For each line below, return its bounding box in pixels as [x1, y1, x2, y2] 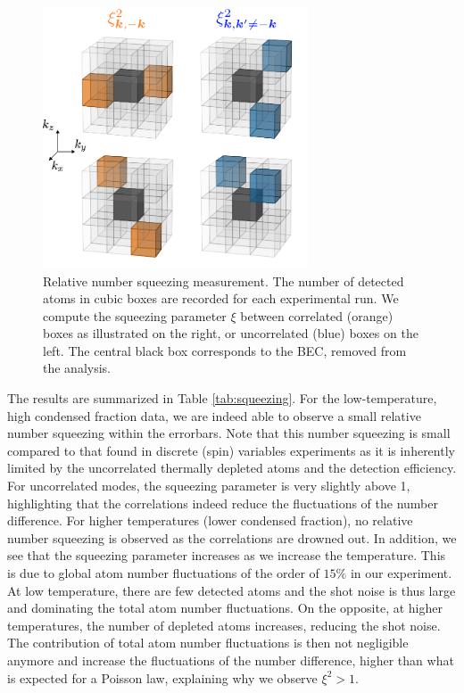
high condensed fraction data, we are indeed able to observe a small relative [7, 406, 421, 425]
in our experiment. [350, 564, 452, 582]
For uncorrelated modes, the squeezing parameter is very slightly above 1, [7, 476, 410, 495]
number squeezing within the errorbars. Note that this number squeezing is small [7, 424, 451, 442]
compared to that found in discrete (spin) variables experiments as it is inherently [7, 441, 455, 459]
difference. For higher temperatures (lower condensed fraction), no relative [7, 511, 413, 530]
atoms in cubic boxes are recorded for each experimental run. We [43, 289, 399, 308]
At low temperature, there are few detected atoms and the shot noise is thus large [7, 581, 456, 599]
